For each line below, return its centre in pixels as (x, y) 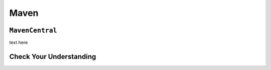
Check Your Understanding (53, 56)
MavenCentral (33, 30)
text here (19, 43)
